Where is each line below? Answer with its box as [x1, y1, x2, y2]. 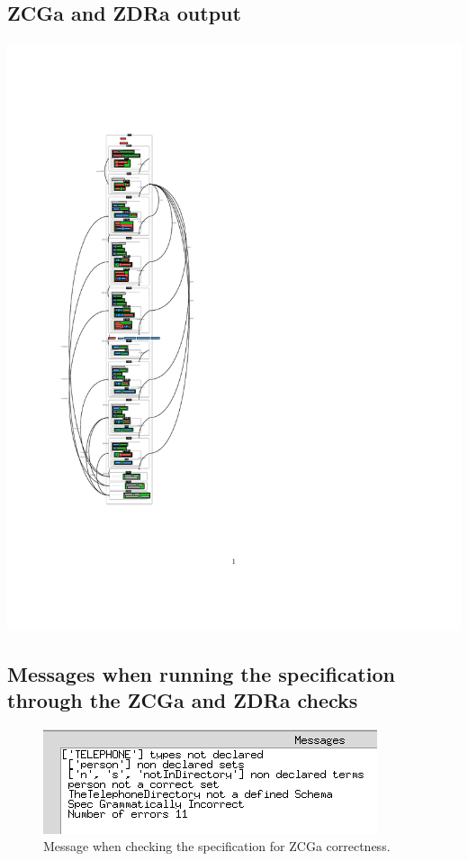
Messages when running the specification [7, 659, 395, 687]
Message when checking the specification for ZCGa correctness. [43, 837, 391, 856]
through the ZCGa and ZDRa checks [7, 686, 358, 714]
